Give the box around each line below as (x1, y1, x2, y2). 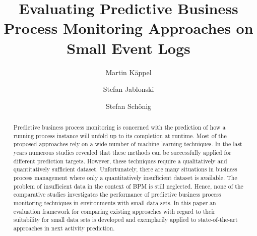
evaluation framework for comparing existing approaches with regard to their (13, 207, 216, 215)
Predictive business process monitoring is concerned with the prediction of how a (13, 123, 226, 132)
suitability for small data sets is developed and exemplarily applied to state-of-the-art (13, 215, 238, 224)
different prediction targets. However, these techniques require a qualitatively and (13, 156, 227, 165)
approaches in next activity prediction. (13, 223, 115, 232)
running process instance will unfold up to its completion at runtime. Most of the (13, 131, 227, 140)
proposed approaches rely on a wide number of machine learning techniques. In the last (13, 140, 242, 148)
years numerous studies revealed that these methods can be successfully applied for (13, 148, 231, 157)
